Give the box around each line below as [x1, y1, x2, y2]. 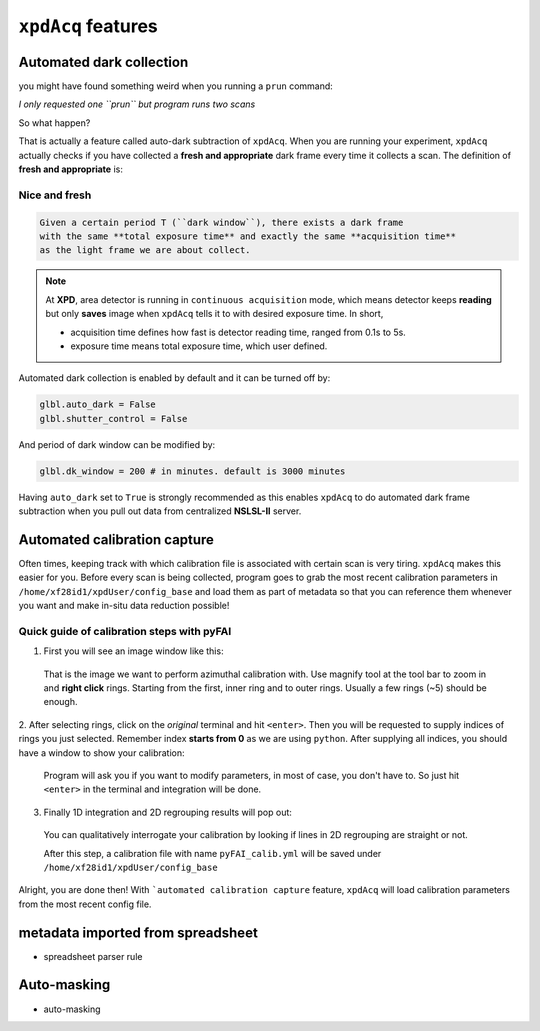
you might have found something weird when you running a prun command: [18, 80, 334, 92]
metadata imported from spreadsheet [18, 924, 259, 941]
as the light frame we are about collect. [39, 245, 251, 256]
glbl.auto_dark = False [39, 399, 157, 410]
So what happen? [18, 116, 91, 129]
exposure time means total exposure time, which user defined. [70, 340, 328, 352]
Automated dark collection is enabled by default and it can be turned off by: [18, 372, 331, 384]
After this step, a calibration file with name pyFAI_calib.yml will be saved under [43, 847, 382, 859]
